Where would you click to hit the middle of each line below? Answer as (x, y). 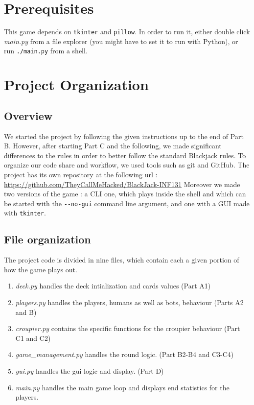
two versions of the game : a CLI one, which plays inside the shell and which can (125, 194)
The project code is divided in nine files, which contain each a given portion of (122, 260)
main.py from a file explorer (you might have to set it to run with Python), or (121, 41)
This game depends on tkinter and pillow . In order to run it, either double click (127, 32)
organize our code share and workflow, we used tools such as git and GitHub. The (127, 165)
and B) (26, 312)
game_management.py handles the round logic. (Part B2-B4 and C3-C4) (125, 354)
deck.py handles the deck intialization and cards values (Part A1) (113, 286)
